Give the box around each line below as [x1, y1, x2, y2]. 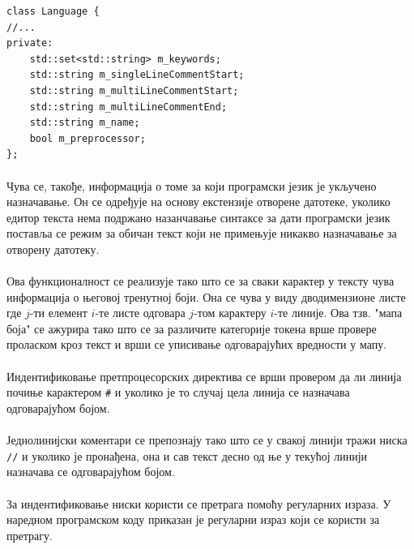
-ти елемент [29, 304, 87, 321]
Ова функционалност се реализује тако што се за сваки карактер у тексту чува [6, 272, 395, 290]
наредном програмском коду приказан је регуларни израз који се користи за [6, 511, 380, 528]
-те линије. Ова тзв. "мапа [274, 304, 403, 321]
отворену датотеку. [6, 240, 100, 257]
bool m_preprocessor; [29, 132, 146, 144]
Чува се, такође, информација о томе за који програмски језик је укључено [6, 177, 377, 194]
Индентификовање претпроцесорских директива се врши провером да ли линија [6, 367, 402, 384]
